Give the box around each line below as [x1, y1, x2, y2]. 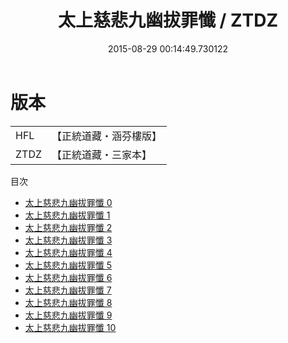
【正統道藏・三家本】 [51, 147, 153, 161]
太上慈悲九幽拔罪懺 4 [24, 246, 113, 258]
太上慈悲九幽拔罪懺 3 [24, 234, 113, 246]
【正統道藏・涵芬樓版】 [51, 129, 163, 143]
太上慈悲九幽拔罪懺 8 [24, 296, 113, 308]
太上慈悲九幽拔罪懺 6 [24, 271, 113, 283]
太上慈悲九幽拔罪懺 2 [24, 221, 113, 233]
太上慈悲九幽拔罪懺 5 [24, 259, 113, 271]
